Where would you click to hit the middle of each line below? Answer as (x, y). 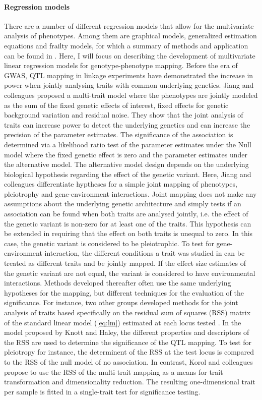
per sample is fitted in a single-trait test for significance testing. (102, 391)
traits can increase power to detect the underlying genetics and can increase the (127, 124)
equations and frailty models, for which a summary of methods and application (126, 45)
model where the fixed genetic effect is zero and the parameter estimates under (126, 154)
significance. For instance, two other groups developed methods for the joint (121, 302)
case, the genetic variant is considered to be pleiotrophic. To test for (109, 243)
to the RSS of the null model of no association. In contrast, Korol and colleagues (128, 361)
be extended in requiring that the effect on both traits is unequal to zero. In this (128, 233)
